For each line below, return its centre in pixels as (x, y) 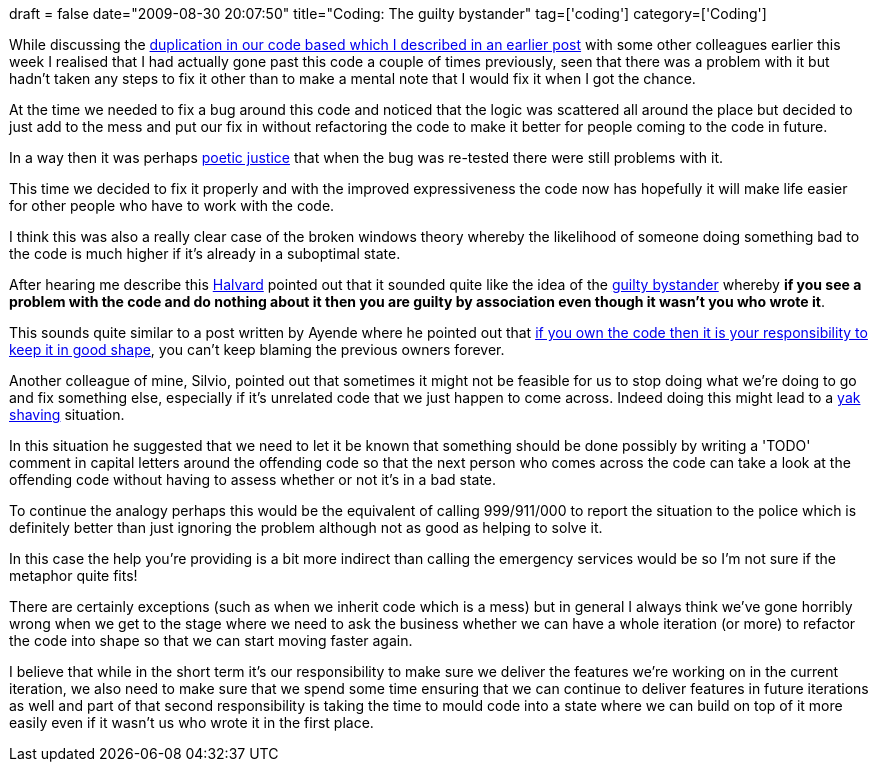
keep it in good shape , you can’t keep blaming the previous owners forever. (257, 349)
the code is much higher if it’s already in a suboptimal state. (205, 253)
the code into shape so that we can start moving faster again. (211, 640)
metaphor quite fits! (73, 575)
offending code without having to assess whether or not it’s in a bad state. (253, 479)
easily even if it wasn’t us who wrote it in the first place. (191, 722)
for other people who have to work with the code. (172, 205)
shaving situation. (67, 414)
